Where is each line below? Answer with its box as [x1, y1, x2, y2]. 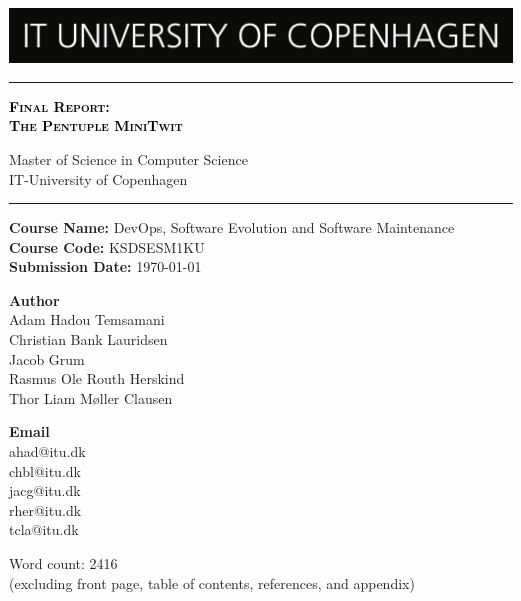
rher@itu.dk [9, 499, 82, 520]
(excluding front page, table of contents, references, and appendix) [9, 572, 415, 593]
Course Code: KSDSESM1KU [9, 236, 205, 257]
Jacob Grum [9, 348, 85, 369]
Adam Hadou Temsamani [9, 309, 165, 330]
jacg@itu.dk [9, 480, 81, 501]
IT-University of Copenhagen [9, 168, 188, 189]
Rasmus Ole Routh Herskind [9, 368, 185, 389]
